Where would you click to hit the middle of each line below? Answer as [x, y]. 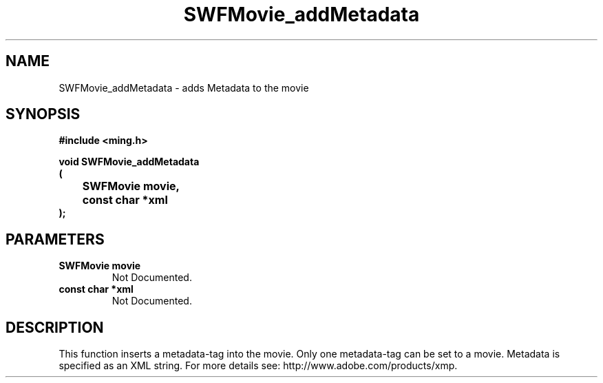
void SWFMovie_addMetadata [129, 162]
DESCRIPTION [55, 327]
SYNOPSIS [43, 114]
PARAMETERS [55, 239]
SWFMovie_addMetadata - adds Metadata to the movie [184, 87]
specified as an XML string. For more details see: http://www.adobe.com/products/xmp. [258, 366]
